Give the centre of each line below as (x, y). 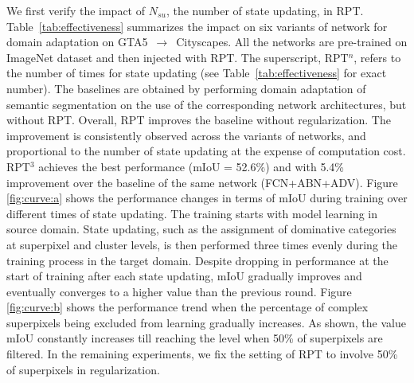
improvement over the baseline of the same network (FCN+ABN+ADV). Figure (202, 182)
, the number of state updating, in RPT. (265, 10)
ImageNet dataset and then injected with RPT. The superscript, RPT (178, 57)
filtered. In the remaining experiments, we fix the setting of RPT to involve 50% (202, 354)
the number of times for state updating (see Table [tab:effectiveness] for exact (197, 73)
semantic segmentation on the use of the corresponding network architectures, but (207, 104)
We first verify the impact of (76, 10)
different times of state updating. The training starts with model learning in (192, 213)
